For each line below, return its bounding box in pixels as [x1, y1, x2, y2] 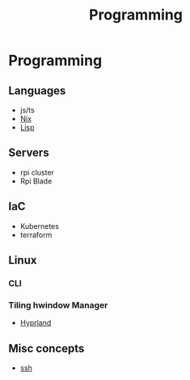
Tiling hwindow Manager [8, 299, 108, 310]
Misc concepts [8, 341, 85, 355]
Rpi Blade [19, 176, 53, 186]
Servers [8, 146, 50, 160]
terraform [19, 230, 53, 240]
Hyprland [19, 318, 52, 328]
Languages [8, 84, 66, 97]
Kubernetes [19, 221, 59, 231]
